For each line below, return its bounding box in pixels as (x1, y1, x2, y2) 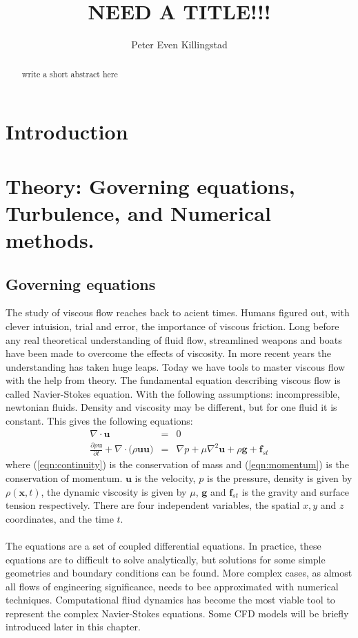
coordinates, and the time (6, 511, 114, 525)
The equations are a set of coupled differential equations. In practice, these (6, 538, 321, 552)
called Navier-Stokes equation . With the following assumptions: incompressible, (6, 386, 340, 400)
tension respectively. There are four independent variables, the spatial (6, 498, 300, 512)
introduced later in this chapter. (6, 619, 141, 634)
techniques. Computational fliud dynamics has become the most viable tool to (6, 592, 335, 607)
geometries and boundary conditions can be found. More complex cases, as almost (6, 565, 352, 580)
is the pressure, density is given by (206, 470, 352, 485)
